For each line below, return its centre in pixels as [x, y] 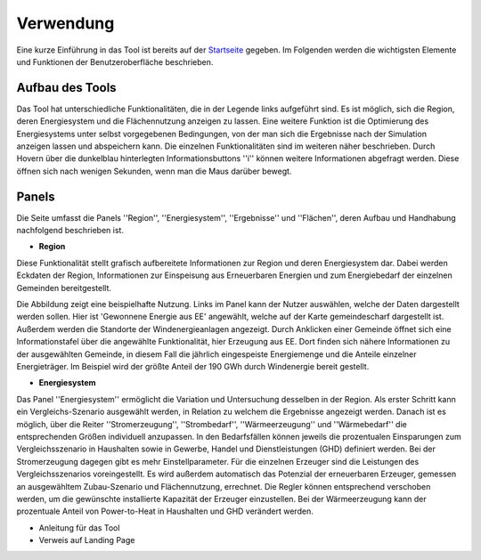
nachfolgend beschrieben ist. [70, 231]
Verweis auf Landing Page [87, 540]
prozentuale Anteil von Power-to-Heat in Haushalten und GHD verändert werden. [165, 511]
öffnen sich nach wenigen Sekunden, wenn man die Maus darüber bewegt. [154, 171]
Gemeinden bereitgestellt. [64, 288]
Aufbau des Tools [66, 88]
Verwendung [65, 23]
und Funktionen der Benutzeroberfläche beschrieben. [115, 61]
